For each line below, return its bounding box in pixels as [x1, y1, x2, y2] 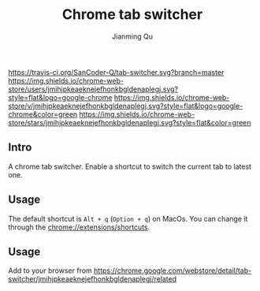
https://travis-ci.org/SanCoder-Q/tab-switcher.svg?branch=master [8, 67, 225, 76]
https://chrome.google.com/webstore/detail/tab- [93, 266, 252, 275]
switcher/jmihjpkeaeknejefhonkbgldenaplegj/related [8, 274, 177, 284]
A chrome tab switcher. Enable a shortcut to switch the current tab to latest [8, 162, 252, 171]
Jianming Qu [111, 32, 154, 41]
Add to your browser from [8, 266, 92, 275]
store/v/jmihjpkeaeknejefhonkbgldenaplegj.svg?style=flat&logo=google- [8, 101, 243, 110]
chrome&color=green [8, 109, 78, 119]
